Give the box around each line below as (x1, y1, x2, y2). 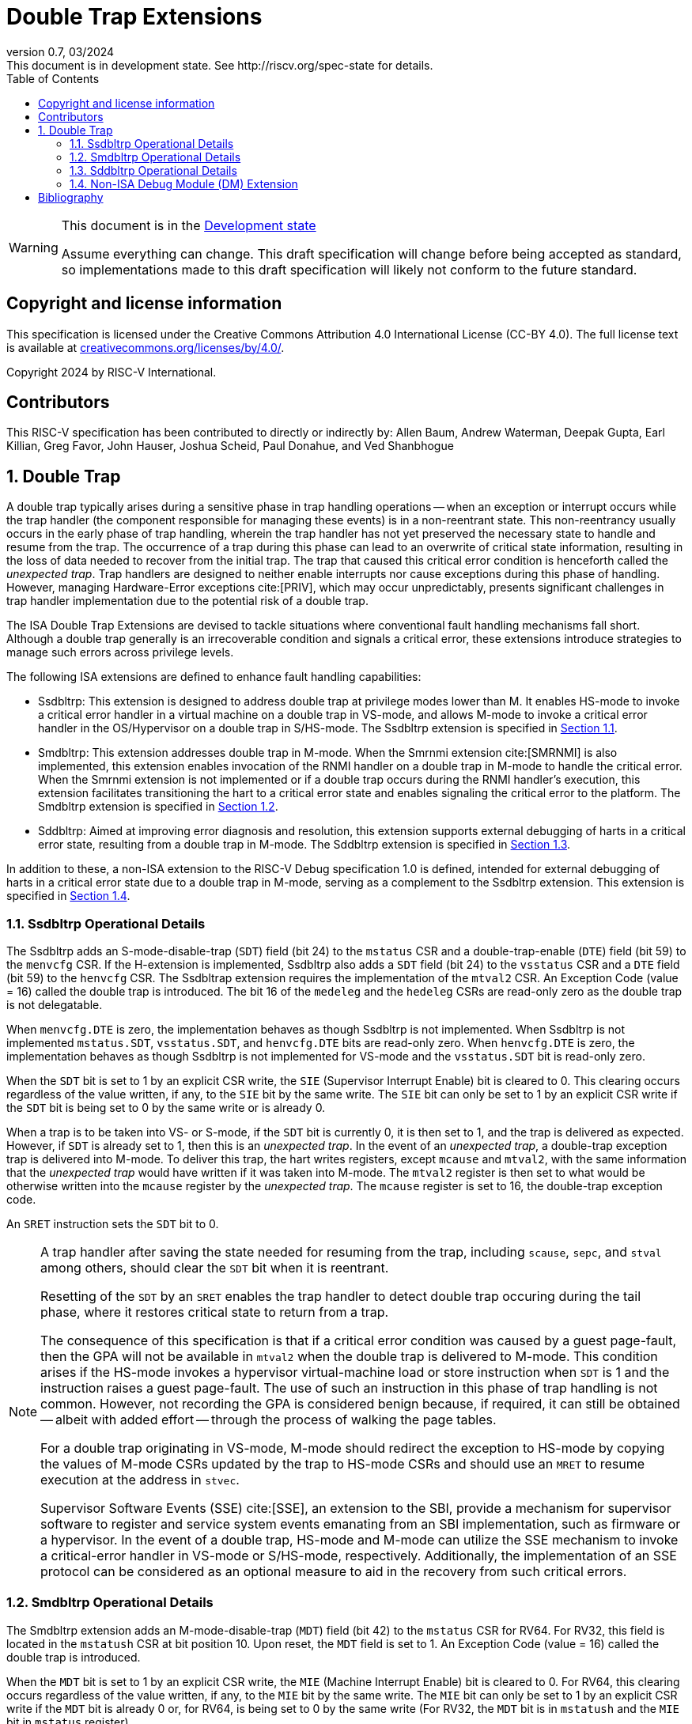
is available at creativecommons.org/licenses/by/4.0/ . (6, 340, 285, 354)
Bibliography (38, 190, 104, 204)
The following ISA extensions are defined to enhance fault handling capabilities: (6, 670, 422, 684)
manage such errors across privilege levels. (6, 645, 234, 660)
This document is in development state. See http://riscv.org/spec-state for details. (6, 58, 433, 72)
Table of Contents (6, 71, 100, 85)
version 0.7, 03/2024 (6, 44, 115, 59)
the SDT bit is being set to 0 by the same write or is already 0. (6, 1101, 326, 1115)
